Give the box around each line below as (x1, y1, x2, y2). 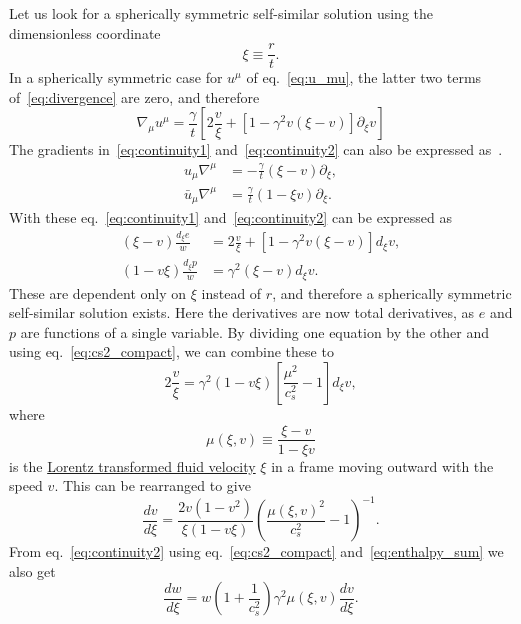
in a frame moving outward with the (271, 455, 494, 476)
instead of (201, 282, 262, 303)
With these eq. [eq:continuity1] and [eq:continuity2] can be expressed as (9, 207, 452, 227)
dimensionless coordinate (9, 22, 161, 43)
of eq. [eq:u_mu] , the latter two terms (246, 67, 482, 88)
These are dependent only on (9, 282, 187, 303)
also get (9, 560, 56, 581)
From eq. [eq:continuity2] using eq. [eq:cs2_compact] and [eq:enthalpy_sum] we (9, 541, 504, 562)
